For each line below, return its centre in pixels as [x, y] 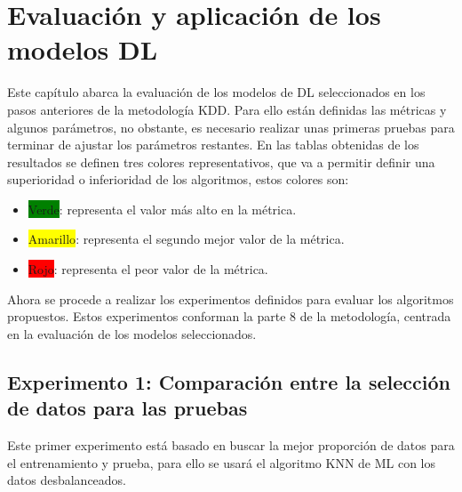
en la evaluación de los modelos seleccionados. [132, 333]
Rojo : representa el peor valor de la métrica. [148, 269]
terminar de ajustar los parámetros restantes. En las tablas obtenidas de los [213, 145]
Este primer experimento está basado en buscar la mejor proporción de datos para [231, 445]
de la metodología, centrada [375, 316]
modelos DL [83, 49]
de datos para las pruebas [127, 408]
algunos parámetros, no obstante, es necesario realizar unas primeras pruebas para [231, 127]
